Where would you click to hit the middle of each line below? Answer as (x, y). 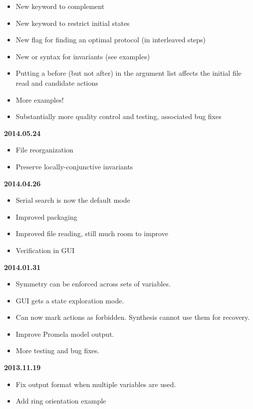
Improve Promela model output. (65, 334)
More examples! (40, 99)
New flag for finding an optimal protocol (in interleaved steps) (111, 40)
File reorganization (44, 150)
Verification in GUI (45, 250)
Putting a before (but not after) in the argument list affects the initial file (128, 73)
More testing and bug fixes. (58, 350)
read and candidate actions (57, 82)
